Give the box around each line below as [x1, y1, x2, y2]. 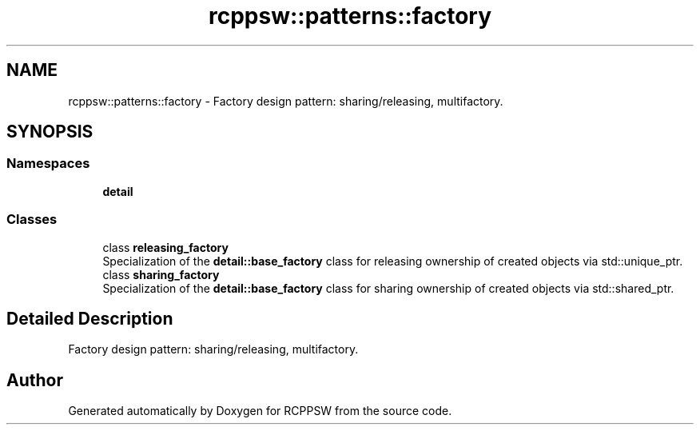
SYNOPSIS [6, 122, 93, 142]
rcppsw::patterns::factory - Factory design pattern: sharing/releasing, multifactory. [68, 94, 503, 108]
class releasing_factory [102, 240, 229, 254]
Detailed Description [6, 308, 173, 329]
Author [6, 369, 63, 390]
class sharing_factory [102, 267, 220, 281]
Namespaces [6, 155, 90, 172]
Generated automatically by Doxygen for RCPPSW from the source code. [68, 404, 452, 418]
